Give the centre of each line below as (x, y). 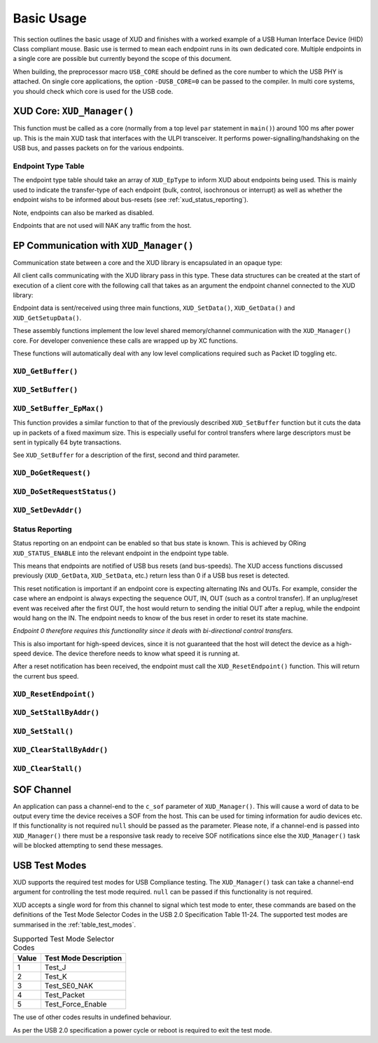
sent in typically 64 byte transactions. (67, 442)
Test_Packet (65, 995)
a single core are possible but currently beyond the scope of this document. (122, 59)
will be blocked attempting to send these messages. (88, 845)
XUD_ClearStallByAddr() (61, 750)
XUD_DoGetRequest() (52, 473)
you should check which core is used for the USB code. (93, 91)
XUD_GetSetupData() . (47, 318)
